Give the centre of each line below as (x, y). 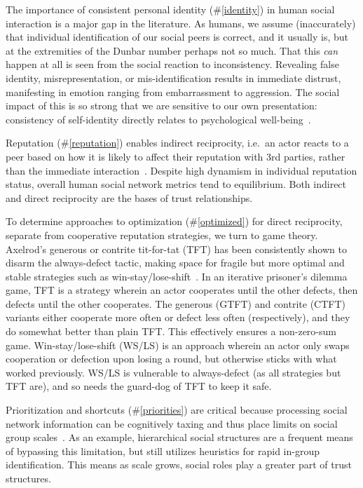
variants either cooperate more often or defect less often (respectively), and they (178, 317)
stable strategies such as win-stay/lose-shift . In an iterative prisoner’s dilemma (177, 276)
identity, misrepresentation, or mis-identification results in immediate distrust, (173, 77)
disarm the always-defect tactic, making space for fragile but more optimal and (175, 263)
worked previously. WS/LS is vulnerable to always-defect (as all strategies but (173, 372)
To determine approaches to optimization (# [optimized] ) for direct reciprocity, (174, 221)
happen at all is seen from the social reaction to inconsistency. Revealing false (172, 64)
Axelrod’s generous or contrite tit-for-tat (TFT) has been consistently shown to (176, 249)
